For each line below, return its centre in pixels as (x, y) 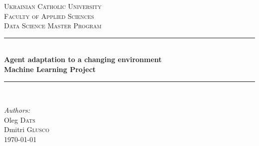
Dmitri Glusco (27, 129)
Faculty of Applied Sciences (49, 16)
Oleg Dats (20, 119)
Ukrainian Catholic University (53, 6)
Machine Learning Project (50, 69)
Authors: (17, 110)
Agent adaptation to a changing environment (83, 59)
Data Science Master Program (53, 26)
